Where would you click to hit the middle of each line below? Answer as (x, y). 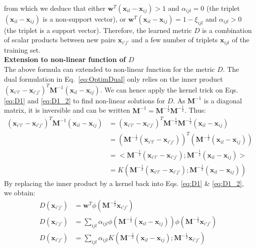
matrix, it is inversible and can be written (67, 110)
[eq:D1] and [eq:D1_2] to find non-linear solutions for (85, 100)
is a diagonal (223, 100)
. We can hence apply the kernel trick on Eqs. (169, 89)
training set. (22, 49)
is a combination (227, 30)
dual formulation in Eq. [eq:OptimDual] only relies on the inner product (113, 78)
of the (241, 40)
